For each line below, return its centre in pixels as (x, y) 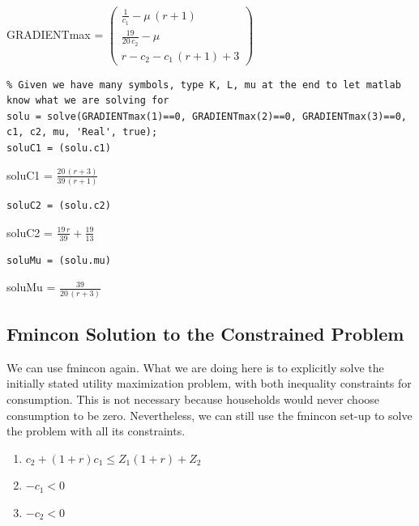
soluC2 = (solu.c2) (59, 206)
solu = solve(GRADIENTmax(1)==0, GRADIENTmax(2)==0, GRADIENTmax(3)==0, (207, 116)
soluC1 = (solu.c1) (59, 148)
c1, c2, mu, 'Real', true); (82, 132)
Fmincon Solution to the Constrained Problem (205, 333)
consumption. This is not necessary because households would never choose (193, 399)
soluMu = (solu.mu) (59, 260)
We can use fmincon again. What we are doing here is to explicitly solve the (195, 367)
